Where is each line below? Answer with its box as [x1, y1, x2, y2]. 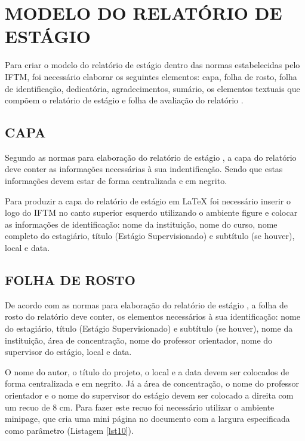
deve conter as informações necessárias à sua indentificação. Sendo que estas [5, 163, 283, 175]
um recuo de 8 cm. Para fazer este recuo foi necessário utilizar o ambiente [5, 400, 275, 413]
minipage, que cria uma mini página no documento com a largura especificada [5, 412, 290, 425]
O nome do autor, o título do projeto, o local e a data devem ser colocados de [5, 365, 289, 378]
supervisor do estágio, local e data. [5, 345, 132, 358]
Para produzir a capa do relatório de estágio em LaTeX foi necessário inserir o [5, 194, 291, 207]
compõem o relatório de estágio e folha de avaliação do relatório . [5, 94, 244, 106]
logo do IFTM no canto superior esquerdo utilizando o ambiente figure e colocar [5, 206, 298, 219]
